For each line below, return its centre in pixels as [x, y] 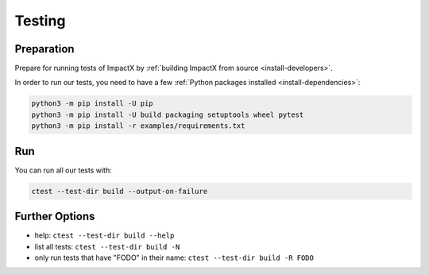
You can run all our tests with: [63, 170]
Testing [40, 21]
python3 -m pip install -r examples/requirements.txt [138, 126]
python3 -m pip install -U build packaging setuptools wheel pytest [168, 114]
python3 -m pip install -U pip [93, 104]
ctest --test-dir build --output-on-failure [120, 191]
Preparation [44, 49]
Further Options [55, 217]
